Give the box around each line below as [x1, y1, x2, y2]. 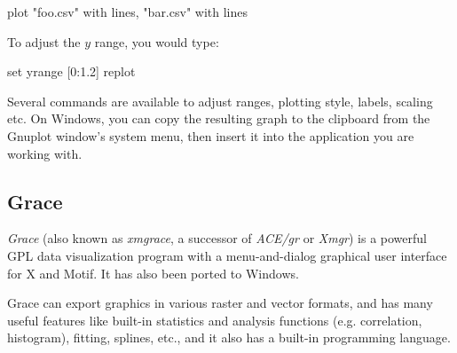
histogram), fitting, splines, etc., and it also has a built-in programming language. [7, 328, 451, 347]
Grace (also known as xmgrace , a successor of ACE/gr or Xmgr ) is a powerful [7, 229, 428, 247]
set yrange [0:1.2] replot [7, 62, 136, 81]
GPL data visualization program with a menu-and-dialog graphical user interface [7, 246, 447, 264]
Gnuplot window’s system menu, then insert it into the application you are [7, 126, 414, 145]
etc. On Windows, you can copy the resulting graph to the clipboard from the [7, 109, 430, 128]
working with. [7, 144, 83, 162]
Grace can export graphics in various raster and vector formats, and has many [7, 294, 433, 312]
